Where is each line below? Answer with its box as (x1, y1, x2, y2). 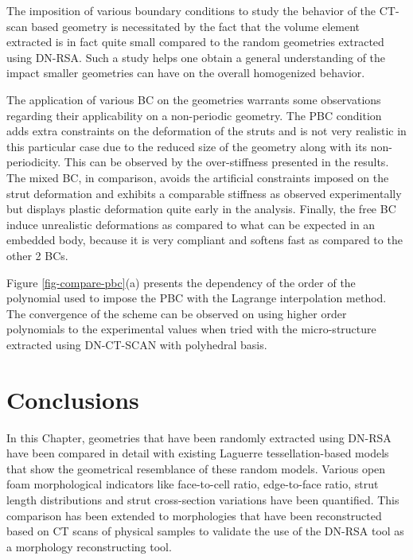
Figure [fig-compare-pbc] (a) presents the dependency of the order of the (6, 274, 356, 290)
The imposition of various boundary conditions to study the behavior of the (6, 2, 376, 18)
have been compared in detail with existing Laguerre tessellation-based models (6, 445, 389, 461)
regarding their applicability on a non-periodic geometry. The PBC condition (6, 107, 382, 123)
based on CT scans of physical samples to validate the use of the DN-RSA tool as (6, 523, 404, 539)
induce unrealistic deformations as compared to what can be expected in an (6, 216, 376, 232)
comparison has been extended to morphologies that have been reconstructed (6, 507, 382, 523)
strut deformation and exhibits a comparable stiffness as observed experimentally (6, 185, 402, 201)
